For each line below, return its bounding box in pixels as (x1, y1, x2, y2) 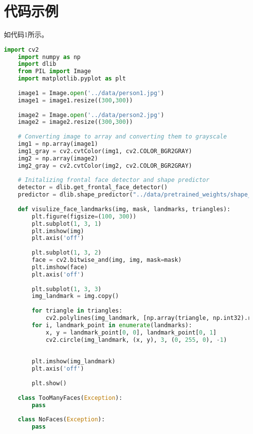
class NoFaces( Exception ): (18, 416, 105, 423)
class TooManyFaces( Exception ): (18, 394, 123, 401)
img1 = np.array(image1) (18, 140, 98, 148)
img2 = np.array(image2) (18, 155, 98, 162)
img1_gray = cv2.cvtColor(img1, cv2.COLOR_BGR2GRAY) (18, 147, 192, 155)
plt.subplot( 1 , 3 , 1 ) (32, 220, 102, 227)
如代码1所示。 (4, 29, 48, 39)
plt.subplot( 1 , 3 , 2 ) (32, 249, 102, 256)
